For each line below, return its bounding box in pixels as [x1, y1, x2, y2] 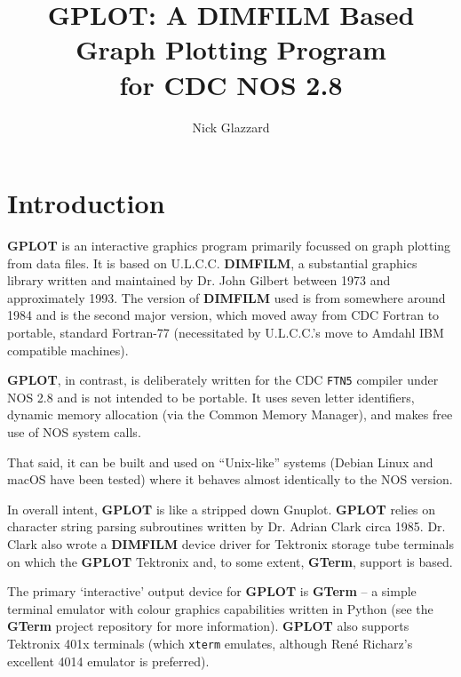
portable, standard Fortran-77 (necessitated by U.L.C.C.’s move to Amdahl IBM [7, 323, 444, 341]
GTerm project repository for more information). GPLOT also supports [7, 617, 409, 635]
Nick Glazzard [192, 117, 270, 136]
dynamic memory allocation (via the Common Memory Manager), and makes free [7, 405, 453, 424]
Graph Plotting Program [76, 31, 386, 68]
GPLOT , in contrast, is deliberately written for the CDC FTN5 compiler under [7, 370, 439, 389]
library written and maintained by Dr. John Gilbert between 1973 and [7, 271, 391, 290]
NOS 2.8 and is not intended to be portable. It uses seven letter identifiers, [7, 387, 415, 406]
